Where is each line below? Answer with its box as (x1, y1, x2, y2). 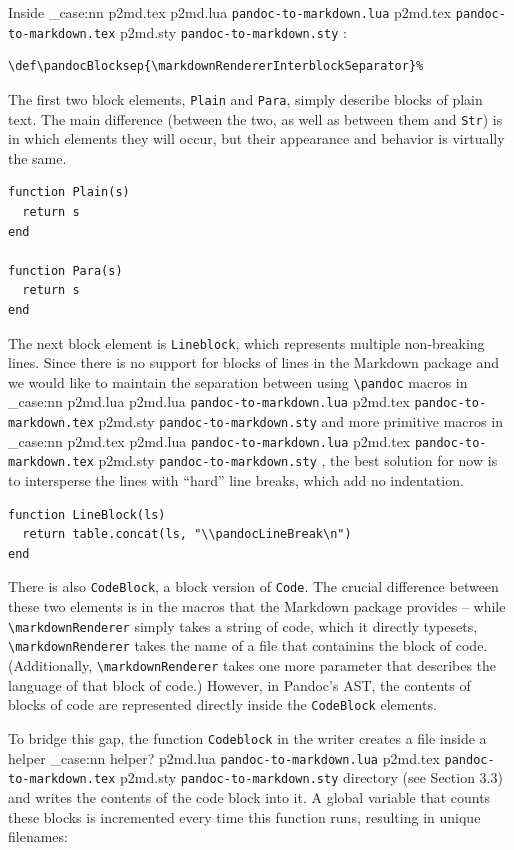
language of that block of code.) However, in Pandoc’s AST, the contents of (8, 674, 471, 695)
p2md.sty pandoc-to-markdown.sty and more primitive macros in (98, 411, 503, 432)
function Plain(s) (8, 185, 130, 200)
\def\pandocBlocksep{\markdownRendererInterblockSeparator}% (8, 59, 424, 74)
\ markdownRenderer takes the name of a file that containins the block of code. (8, 635, 488, 656)
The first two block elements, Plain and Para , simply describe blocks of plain (8, 88, 483, 109)
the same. (8, 147, 67, 168)
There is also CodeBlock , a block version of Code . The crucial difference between (8, 576, 499, 597)
